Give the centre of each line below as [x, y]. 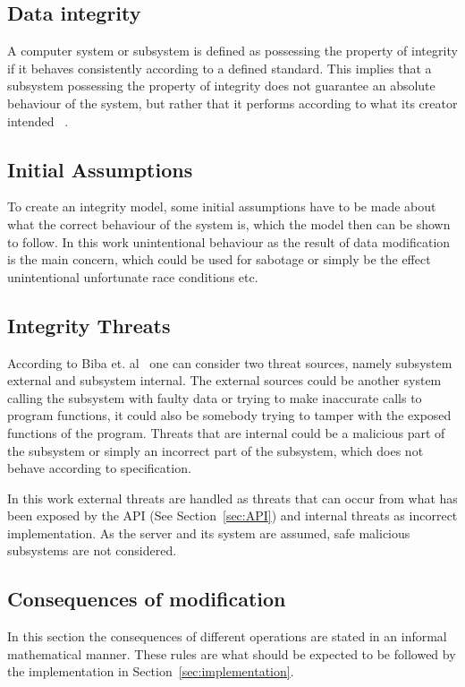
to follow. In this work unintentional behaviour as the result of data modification [229, 241]
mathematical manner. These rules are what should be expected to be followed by [232, 653]
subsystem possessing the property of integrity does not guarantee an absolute [221, 86]
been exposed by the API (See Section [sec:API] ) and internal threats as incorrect [232, 515]
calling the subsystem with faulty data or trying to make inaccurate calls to [215, 397]
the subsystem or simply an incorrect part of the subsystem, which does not [216, 450]
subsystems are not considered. [92, 550]
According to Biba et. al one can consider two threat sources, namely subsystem [230, 362]
